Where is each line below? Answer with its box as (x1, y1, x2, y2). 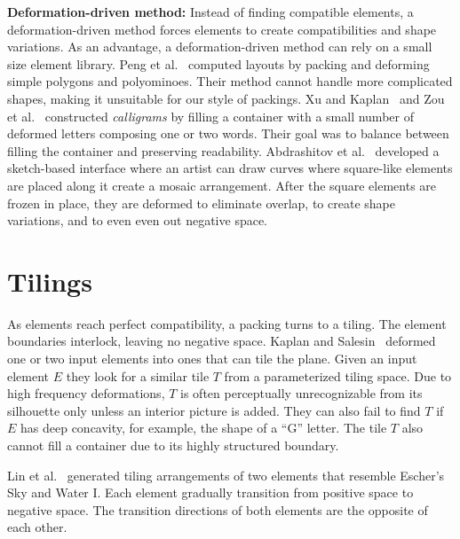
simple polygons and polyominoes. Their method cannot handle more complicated (7, 72, 453, 90)
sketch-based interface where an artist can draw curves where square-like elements (7, 159, 453, 177)
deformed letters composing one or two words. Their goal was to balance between (7, 124, 449, 143)
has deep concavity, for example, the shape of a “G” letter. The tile (20, 418, 387, 437)
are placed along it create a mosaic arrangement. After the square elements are (7, 176, 437, 194)
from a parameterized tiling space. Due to (224, 366, 452, 385)
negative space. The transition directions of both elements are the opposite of (7, 500, 428, 519)
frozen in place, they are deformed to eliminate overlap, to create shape (7, 193, 395, 212)
